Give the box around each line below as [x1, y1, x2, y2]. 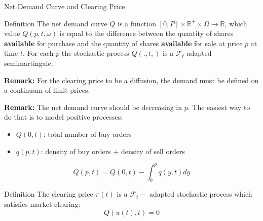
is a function [118, 18, 156, 28]
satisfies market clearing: [4, 199, 81, 209]
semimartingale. [4, 57, 53, 68]
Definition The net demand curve [4, 18, 107, 28]
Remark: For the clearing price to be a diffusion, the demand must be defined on [4, 75, 259, 85]
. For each [22, 48, 54, 58]
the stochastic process [61, 48, 129, 58]
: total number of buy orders [43, 128, 132, 139]
